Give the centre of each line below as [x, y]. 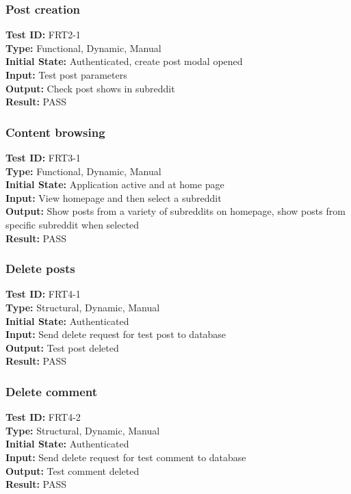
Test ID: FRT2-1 [43, 35]
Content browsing [55, 132]
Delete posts [40, 269]
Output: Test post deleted [62, 347]
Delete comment [52, 391]
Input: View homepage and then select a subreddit [114, 197]
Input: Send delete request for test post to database [116, 334]
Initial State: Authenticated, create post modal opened [124, 61]
